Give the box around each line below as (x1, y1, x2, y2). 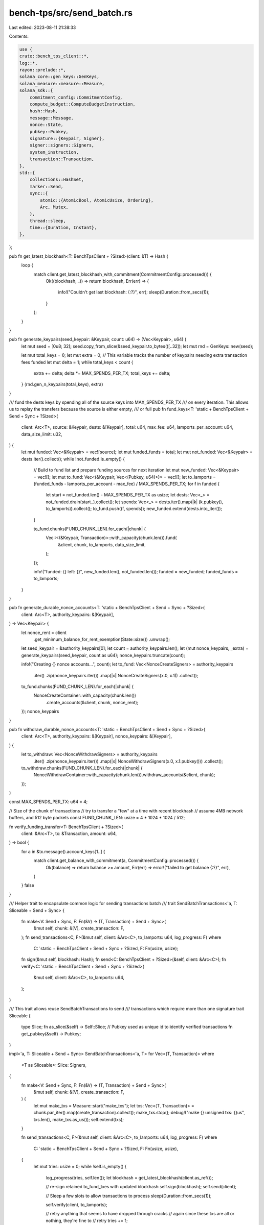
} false (21, 882, 34, 888)
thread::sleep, (29, 218, 66, 223)
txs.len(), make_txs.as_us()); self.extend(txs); (33, 1116, 124, 1122)
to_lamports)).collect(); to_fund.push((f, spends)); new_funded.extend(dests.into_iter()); (45, 506, 222, 512)
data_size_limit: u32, (21, 431, 63, 437)
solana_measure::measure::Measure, (19, 81, 105, 86)
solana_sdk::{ (19, 88, 53, 93)
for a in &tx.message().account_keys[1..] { (21, 848, 105, 855)
